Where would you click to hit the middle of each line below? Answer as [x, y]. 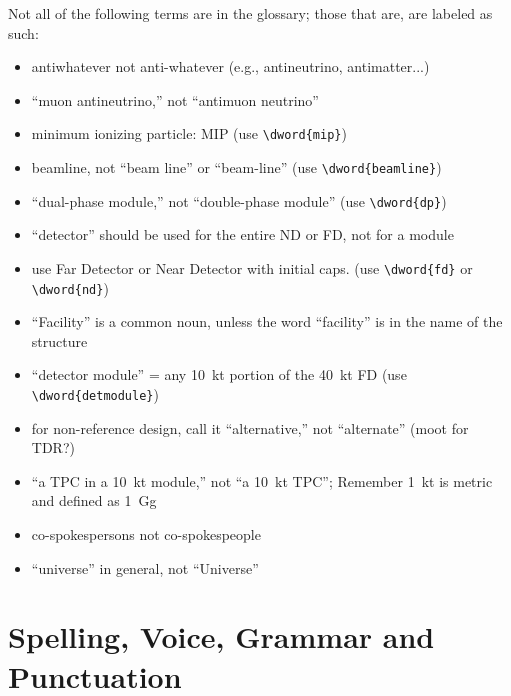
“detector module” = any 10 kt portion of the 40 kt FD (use [219, 374]
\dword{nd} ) [70, 287]
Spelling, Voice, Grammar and [221, 636]
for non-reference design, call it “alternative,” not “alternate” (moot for [250, 427]
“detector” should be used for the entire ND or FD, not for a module [242, 234]
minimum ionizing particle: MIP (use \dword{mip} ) [189, 133]
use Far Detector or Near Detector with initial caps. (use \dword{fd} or [252, 267]
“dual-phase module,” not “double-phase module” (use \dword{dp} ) [239, 200]
